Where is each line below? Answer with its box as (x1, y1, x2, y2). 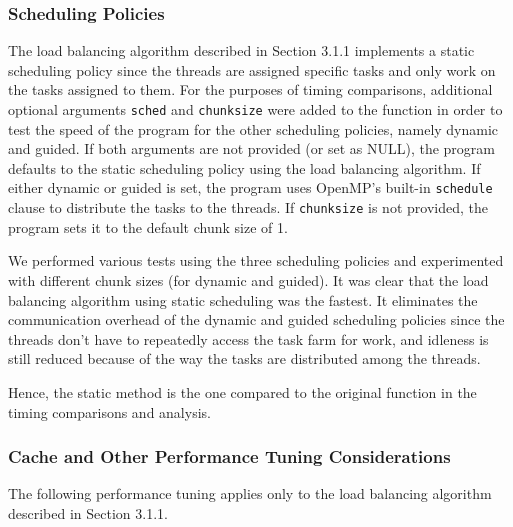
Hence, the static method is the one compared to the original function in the (8, 381, 477, 402)
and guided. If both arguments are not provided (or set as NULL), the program (8, 138, 495, 159)
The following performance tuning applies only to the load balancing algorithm (8, 483, 492, 504)
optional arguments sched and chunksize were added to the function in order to (8, 99, 503, 119)
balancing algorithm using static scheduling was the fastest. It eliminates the (8, 289, 478, 310)
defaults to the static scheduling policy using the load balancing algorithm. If (8, 157, 481, 178)
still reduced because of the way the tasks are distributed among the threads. (8, 348, 481, 369)
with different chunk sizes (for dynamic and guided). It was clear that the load (8, 269, 489, 290)
